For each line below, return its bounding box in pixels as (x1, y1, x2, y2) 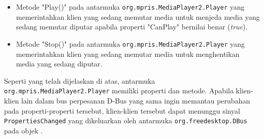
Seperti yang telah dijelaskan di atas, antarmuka (4, 75, 155, 86)
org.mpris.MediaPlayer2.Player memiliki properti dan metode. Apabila (4, 85, 234, 96)
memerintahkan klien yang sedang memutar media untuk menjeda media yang (16, 11, 260, 22)
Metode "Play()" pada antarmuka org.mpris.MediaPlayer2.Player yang (16, 2, 245, 12)
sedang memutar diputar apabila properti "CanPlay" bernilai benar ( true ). (16, 21, 248, 32)
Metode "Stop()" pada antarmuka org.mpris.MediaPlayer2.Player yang (16, 38, 245, 49)
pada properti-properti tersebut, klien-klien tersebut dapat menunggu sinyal (4, 105, 240, 116)
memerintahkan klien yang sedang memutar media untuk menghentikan (16, 48, 240, 59)
